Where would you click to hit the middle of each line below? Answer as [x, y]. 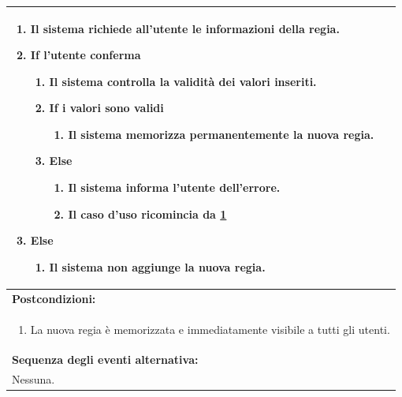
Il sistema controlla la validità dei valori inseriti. [183, 81]
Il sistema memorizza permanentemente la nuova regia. [221, 134]
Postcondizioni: [54, 298]
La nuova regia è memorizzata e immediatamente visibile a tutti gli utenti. [210, 329]
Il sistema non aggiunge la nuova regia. [157, 266]
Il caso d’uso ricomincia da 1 [147, 213]
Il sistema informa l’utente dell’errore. [174, 187]
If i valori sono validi [106, 108]
